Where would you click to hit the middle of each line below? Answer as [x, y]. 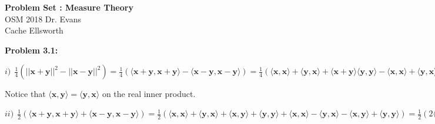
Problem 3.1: [31, 50]
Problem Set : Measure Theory [69, 7]
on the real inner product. [149, 94]
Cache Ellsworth [34, 30]
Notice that [25, 94]
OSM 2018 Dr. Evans [43, 19]
